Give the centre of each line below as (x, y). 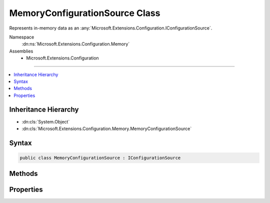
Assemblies (21, 51)
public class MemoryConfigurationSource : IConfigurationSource (100, 158)
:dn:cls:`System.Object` (46, 121)
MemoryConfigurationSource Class (85, 13)
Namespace (22, 37)
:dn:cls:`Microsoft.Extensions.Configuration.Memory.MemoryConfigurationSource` (107, 128)
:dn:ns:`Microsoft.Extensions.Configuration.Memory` (76, 44)
